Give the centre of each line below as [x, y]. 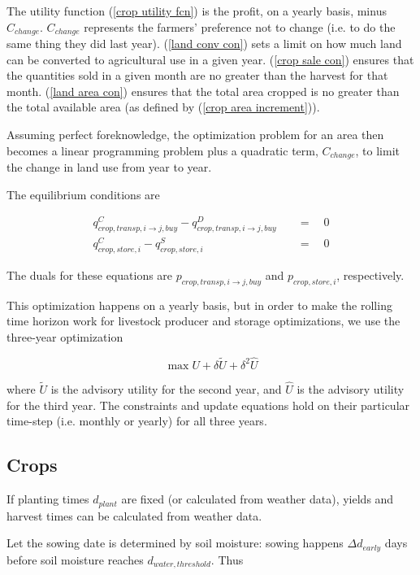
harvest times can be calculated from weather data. [134, 515]
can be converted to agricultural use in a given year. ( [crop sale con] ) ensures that [210, 59]
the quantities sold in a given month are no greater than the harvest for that [197, 75]
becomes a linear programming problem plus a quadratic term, [162, 150]
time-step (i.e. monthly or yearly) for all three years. [137, 421]
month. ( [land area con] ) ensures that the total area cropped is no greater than [203, 91]
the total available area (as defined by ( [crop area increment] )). [163, 107]
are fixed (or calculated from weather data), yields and [258, 499]
